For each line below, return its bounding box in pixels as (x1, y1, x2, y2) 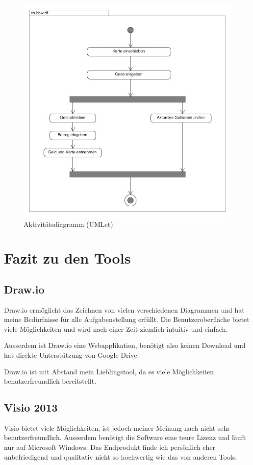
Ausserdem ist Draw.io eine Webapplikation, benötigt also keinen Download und (4, 340, 246, 350)
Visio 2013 (4, 400, 58, 415)
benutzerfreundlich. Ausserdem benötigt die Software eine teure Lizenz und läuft (4, 432, 246, 442)
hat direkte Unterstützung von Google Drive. (4, 349, 139, 360)
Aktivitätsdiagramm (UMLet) (24, 219, 113, 229)
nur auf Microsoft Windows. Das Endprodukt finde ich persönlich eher (4, 442, 216, 452)
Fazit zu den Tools (4, 248, 131, 268)
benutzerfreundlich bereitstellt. (4, 376, 97, 386)
